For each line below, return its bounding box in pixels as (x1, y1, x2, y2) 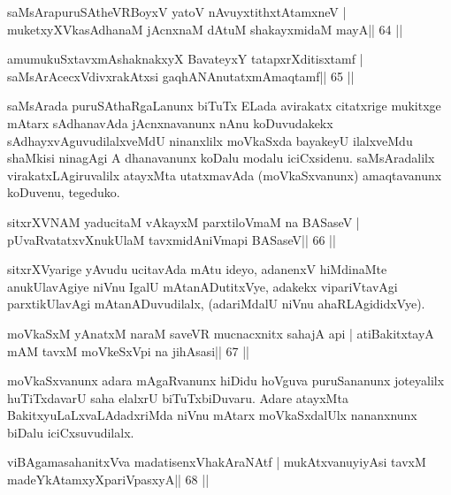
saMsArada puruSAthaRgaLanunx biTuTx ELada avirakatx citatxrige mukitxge (7, 96, 441, 115)
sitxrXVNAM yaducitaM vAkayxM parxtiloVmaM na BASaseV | (7, 212, 360, 231)
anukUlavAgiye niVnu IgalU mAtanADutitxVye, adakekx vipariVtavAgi (7, 277, 398, 295)
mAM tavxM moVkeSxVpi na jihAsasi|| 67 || (7, 341, 249, 360)
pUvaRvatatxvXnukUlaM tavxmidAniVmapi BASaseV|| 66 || (7, 230, 336, 248)
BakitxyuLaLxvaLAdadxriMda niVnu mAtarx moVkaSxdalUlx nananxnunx (7, 406, 417, 424)
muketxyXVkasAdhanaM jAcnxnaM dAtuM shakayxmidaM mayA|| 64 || (7, 19, 403, 38)
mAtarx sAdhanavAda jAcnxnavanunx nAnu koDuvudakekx (7, 113, 333, 132)
